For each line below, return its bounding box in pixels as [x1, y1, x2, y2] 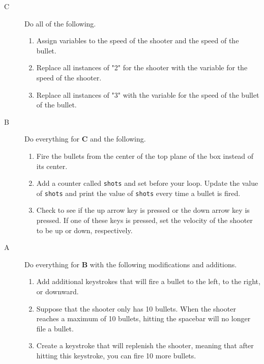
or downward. [36, 286, 79, 296]
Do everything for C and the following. [24, 133, 146, 144]
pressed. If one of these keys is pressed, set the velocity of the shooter [36, 215, 253, 226]
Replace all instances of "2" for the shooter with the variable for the [36, 62, 248, 73]
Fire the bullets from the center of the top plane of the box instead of [36, 150, 254, 161]
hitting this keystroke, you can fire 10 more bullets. [36, 350, 196, 360]
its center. [36, 160, 68, 171]
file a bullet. [36, 323, 74, 333]
